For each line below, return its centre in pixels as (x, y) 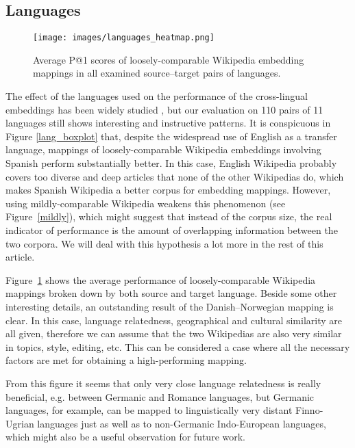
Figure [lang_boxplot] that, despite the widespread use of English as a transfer (171, 136)
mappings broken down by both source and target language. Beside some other (171, 293)
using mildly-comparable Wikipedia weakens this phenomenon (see (146, 203)
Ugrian (20, 423)
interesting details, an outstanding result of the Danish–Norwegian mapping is (170, 306)
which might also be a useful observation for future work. (126, 437)
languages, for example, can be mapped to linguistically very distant (149, 410)
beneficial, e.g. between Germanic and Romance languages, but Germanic (160, 396)
